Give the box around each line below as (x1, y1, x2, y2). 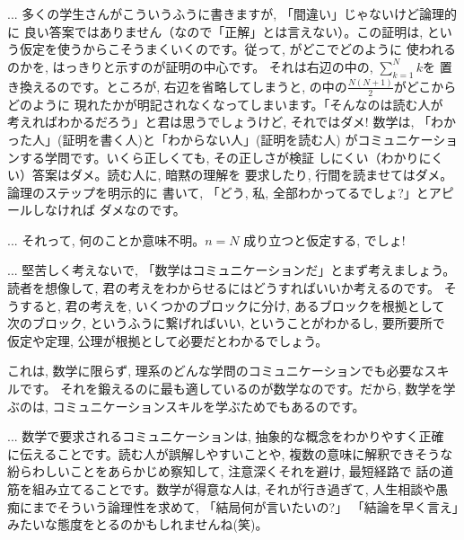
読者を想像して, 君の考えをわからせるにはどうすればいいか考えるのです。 (7, 279, 441, 297)
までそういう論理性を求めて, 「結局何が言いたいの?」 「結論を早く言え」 (31, 497, 459, 516)
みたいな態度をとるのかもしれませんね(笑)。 (7, 515, 268, 534)
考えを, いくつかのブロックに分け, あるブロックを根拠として (90, 296, 445, 314)
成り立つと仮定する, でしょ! (243, 230, 406, 249)
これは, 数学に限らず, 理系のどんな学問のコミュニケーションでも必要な (7, 361, 425, 380)
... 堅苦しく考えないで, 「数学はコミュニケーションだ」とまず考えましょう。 (7, 261, 456, 279)
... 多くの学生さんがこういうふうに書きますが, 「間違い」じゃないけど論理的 (7, 4, 457, 22)
